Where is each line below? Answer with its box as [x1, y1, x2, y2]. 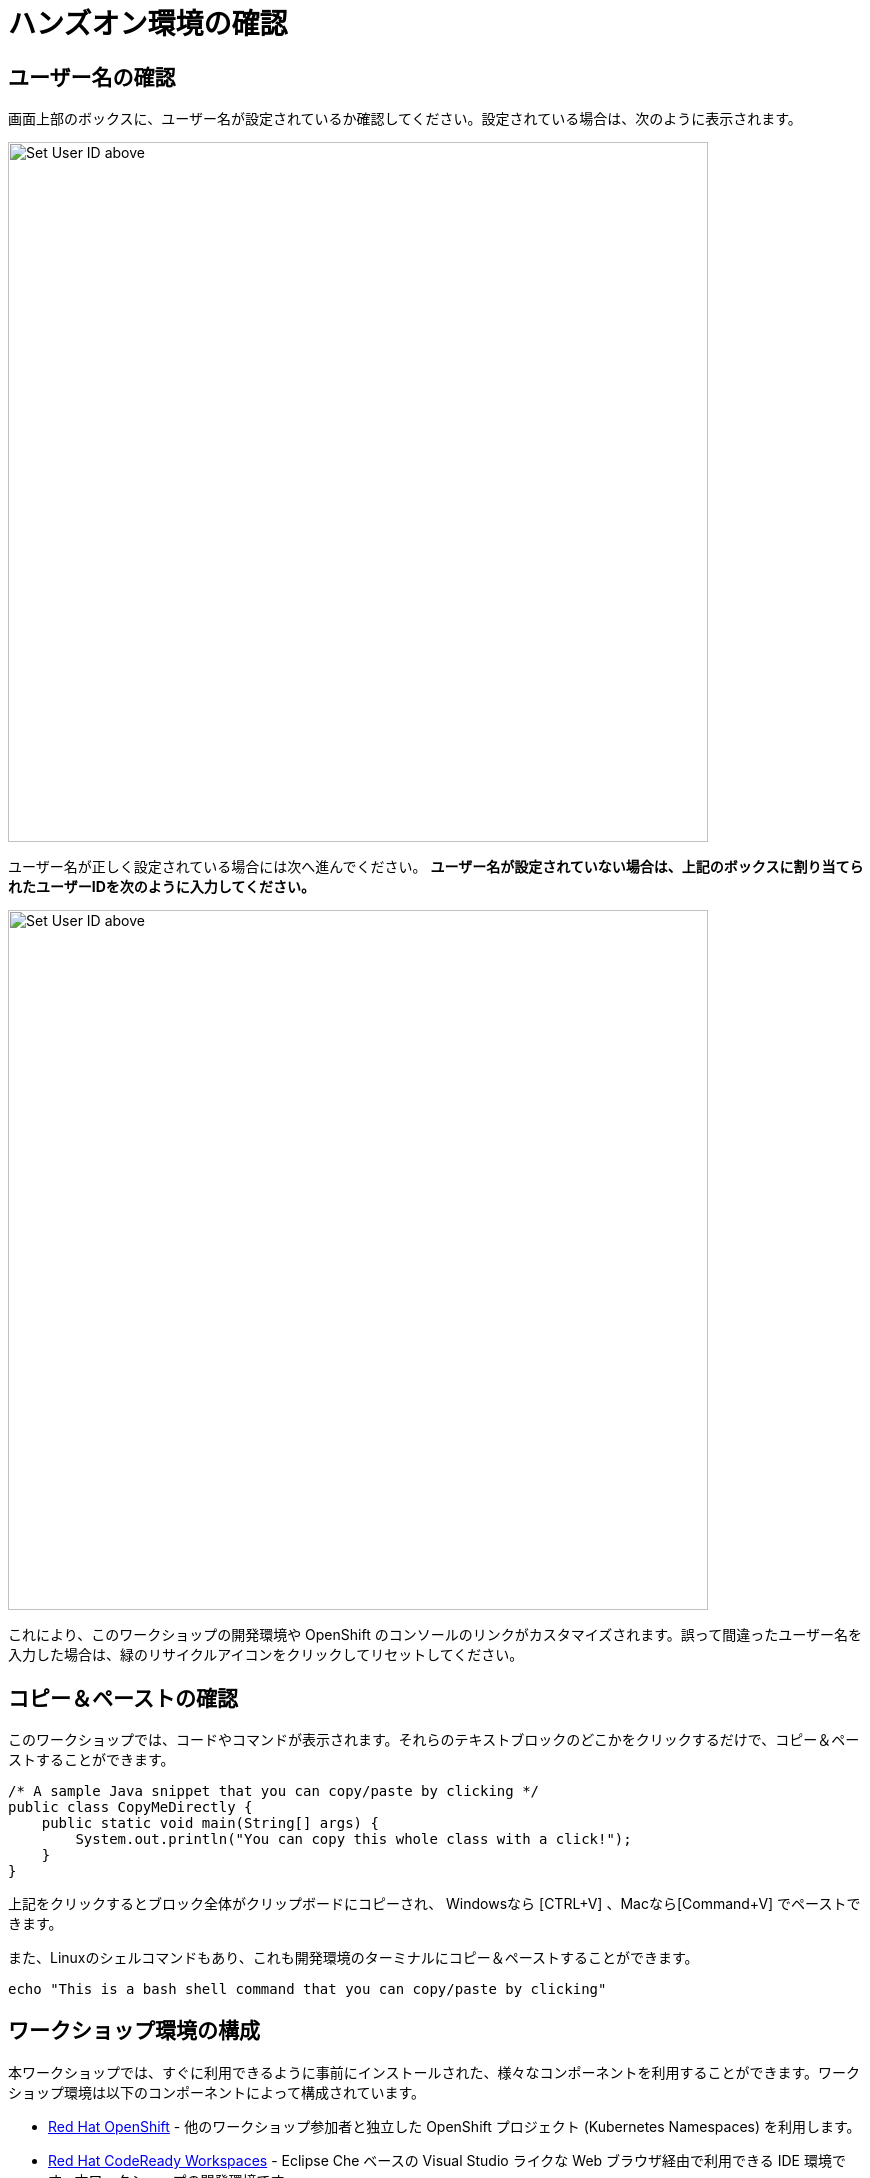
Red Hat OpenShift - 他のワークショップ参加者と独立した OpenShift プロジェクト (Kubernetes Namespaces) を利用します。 [48, 2117, 861, 2135]
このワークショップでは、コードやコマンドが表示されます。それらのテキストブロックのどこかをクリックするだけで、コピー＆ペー [8, 1731, 860, 1749]
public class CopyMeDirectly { [8, 1799, 253, 1816]
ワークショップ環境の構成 [8, 2018, 260, 2044]
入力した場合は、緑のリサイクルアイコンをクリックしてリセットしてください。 [8, 1646, 524, 1664]
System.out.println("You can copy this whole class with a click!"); [75, 1831, 632, 1848]
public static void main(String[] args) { [41, 1815, 379, 1832]
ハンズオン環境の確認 [8, 7, 288, 41]
